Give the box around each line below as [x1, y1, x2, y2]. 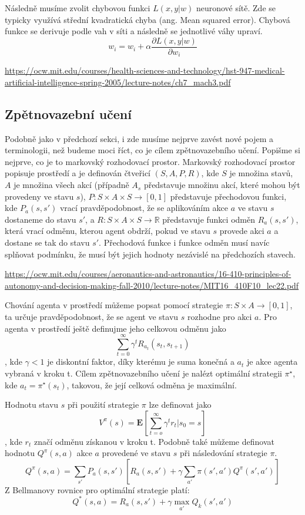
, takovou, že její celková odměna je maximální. [66, 378, 237, 391]
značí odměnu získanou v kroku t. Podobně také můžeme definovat [33, 435, 274, 447]
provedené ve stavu [102, 447, 170, 459]
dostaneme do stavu [5, 213, 76, 225]
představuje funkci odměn [162, 213, 255, 225]
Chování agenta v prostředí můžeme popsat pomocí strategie [5, 299, 223, 311]
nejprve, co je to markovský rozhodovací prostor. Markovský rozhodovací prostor [5, 155, 296, 167]
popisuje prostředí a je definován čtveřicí [5, 167, 151, 179]
